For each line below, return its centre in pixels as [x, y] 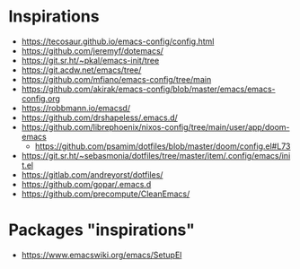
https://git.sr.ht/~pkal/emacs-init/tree [90, 60]
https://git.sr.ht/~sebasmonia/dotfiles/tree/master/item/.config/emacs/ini [156, 155]
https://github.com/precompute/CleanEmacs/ [106, 194]
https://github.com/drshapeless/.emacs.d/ [100, 117]
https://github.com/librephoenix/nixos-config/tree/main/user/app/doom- [155, 126]
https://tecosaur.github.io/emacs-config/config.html [118, 41]
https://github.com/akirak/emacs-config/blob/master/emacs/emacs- [148, 89]
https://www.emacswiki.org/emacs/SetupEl [101, 255]
